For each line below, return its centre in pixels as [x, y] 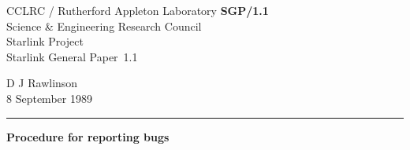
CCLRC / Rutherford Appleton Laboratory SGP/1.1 [138, 10]
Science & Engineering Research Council [104, 26]
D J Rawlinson [42, 83]
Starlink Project [45, 41]
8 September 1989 [49, 98]
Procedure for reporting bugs [88, 136]
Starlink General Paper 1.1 [72, 56]
